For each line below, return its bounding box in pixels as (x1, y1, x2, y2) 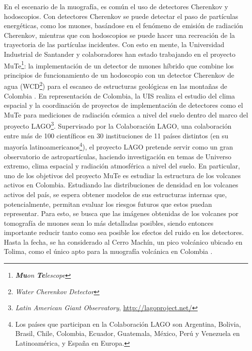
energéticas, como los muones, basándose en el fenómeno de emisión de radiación (4, 20, 243, 31)
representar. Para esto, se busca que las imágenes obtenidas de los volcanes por (4, 208, 239, 218)
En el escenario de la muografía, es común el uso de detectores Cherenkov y (4, 1, 228, 11)
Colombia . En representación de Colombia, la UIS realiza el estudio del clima (4, 90, 235, 100)
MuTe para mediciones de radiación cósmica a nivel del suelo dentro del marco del (4, 109, 248, 119)
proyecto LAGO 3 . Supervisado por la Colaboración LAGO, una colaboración (4, 119, 232, 131)
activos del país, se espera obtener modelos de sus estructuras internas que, (4, 189, 227, 199)
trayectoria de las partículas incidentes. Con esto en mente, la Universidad (4, 39, 224, 50)
